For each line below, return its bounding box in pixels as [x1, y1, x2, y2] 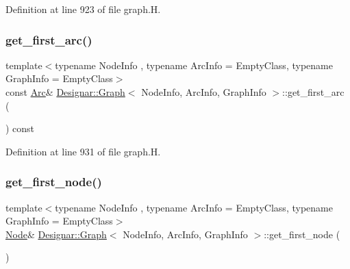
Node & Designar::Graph [5, 227, 107, 241]
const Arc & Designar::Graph [5, 85, 125, 99]
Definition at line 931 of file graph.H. [5, 144, 161, 158]
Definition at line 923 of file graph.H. [5, 2, 161, 16]
